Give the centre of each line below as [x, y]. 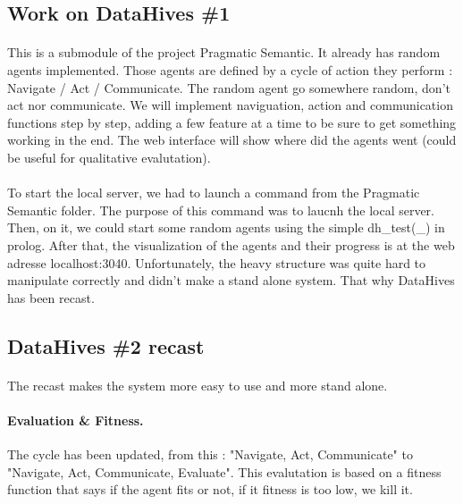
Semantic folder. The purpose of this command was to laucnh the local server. [221, 210]
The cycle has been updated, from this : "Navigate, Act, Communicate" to [210, 454]
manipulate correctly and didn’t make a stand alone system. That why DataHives [231, 280]
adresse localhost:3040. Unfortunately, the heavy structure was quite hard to [217, 262]
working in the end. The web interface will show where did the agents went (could [232, 140]
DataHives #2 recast [106, 345]
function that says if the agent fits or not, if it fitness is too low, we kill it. [210, 489]
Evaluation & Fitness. [76, 420]
